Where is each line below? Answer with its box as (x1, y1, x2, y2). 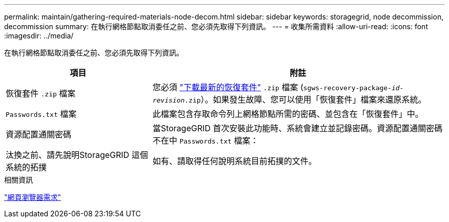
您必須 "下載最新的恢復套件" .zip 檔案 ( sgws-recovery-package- (152, 82, 392, 92)
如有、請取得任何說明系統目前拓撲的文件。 (152, 156, 317, 166)
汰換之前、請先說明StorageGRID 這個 (6, 150, 148, 160)
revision (152, 96, 185, 104)
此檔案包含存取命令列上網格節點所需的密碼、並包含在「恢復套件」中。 (152, 109, 423, 119)
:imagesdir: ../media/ (4, 31, 74, 40)
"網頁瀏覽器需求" (4, 193, 62, 201)
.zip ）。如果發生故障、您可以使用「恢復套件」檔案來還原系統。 (185, 94, 426, 105)
